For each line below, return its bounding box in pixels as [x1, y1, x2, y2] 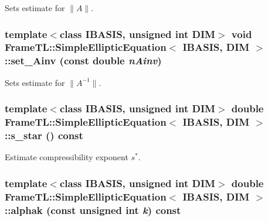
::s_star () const [5, 128, 83, 143]
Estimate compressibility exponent [5, 151, 128, 163]
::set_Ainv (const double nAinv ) [5, 53, 162, 68]
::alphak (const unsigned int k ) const [5, 202, 181, 217]
